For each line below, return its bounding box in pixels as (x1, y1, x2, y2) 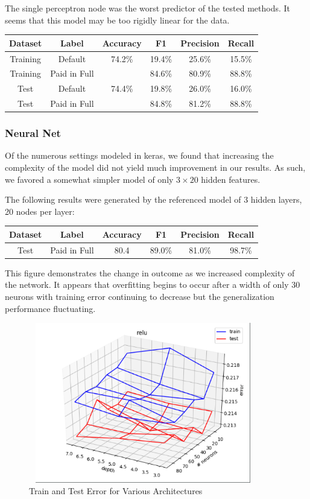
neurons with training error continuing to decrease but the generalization (5, 290, 274, 302)
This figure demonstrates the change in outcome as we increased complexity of (5, 266, 295, 279)
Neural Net (5, 126, 61, 141)
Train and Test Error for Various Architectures (29, 485, 203, 497)
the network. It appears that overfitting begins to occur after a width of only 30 (5, 278, 300, 291)
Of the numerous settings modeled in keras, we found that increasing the (5, 149, 274, 162)
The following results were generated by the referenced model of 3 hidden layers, (5, 193, 302, 206)
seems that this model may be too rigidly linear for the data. (5, 13, 230, 26)
